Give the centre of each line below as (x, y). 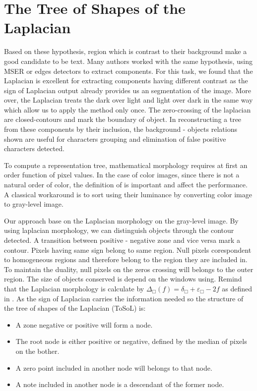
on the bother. (37, 351)
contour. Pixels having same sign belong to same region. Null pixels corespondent (128, 250)
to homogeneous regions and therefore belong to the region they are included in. (126, 259)
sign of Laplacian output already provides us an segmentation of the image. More (128, 90)
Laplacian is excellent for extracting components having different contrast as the (126, 81)
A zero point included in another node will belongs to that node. (114, 367)
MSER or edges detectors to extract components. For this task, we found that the (128, 71)
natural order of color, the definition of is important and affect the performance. (126, 185)
